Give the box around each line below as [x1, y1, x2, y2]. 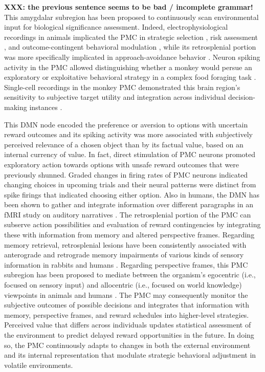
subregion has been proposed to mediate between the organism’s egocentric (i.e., [4, 269, 256, 280]
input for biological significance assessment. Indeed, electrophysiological [4, 21, 228, 32]
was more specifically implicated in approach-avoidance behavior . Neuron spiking [4, 51, 260, 62]
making [4, 101, 27, 112]
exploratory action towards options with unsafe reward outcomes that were [4, 159, 239, 169]
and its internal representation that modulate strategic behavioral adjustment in [4, 349, 256, 360]
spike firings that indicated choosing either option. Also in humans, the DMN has [4, 189, 259, 200]
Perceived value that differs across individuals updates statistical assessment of [4, 319, 251, 330]
